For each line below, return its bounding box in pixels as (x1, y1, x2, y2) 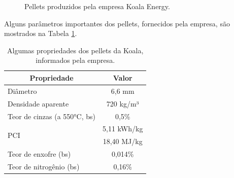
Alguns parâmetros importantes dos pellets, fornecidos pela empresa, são (4, 18, 230, 28)
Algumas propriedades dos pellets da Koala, (7, 45, 144, 55)
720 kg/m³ (106, 98, 139, 109)
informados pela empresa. (36, 55, 115, 65)
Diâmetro (8, 85, 37, 96)
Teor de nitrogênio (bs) (8, 161, 80, 171)
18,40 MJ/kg (103, 136, 143, 147)
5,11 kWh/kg (103, 123, 143, 134)
